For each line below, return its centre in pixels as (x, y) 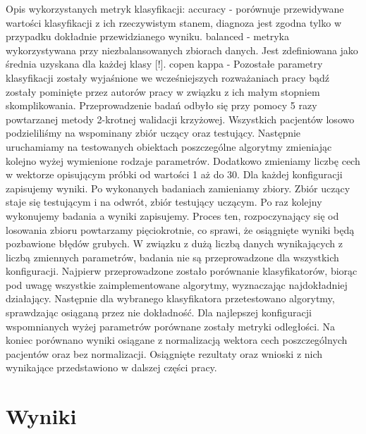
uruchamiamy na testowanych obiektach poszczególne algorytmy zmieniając (169, 146)
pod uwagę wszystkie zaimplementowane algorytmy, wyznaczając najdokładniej (177, 284)
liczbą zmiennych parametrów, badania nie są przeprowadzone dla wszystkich (172, 257)
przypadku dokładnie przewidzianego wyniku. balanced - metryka (147, 36)
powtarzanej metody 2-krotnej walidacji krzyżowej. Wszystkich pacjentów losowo (180, 119)
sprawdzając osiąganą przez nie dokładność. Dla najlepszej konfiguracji (159, 312)
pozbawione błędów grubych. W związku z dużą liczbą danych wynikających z (175, 243)
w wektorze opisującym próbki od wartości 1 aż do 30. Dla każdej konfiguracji (174, 174)
